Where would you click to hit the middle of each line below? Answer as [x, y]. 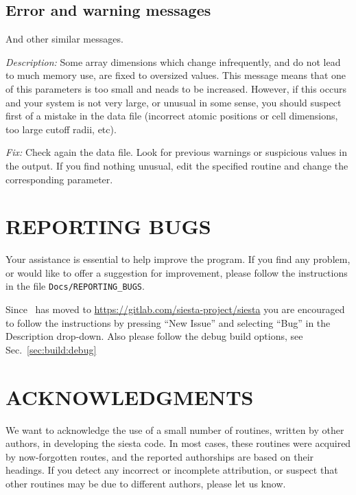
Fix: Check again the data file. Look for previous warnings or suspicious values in [176, 152]
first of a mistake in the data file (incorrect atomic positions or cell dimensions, [172, 116]
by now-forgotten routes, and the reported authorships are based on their [160, 456]
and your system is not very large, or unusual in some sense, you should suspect [174, 102]
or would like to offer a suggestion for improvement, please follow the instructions [177, 272]
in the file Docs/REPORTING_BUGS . [75, 286]
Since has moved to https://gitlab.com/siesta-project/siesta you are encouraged [175, 309]
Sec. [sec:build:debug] [51, 349]
